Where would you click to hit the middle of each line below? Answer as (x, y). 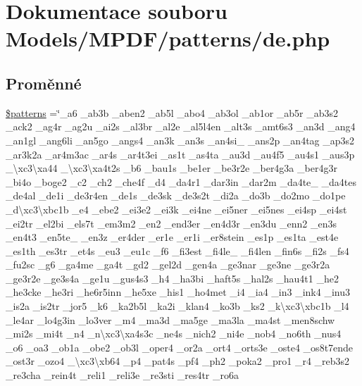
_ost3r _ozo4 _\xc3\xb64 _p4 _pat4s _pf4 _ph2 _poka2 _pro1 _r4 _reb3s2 (178, 361)
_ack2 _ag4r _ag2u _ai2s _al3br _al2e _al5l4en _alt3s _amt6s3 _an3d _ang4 (181, 126)
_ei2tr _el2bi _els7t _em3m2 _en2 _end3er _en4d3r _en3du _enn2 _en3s (171, 223)
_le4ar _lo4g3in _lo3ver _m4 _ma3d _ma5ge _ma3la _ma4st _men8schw (170, 319)
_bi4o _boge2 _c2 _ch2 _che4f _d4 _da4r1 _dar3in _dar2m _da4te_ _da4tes (181, 181)
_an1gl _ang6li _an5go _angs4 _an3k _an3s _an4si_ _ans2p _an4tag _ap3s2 (180, 140)
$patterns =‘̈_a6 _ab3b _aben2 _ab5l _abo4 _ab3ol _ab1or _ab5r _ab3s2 (172, 112)
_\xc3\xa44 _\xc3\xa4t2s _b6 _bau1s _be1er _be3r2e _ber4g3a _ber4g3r (171, 168)
